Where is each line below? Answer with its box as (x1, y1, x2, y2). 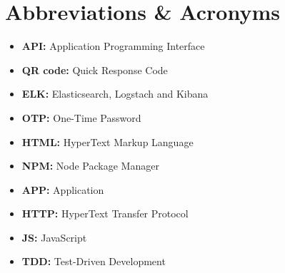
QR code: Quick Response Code (21, 62, 168, 77)
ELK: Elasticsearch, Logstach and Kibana (21, 86, 209, 101)
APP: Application (21, 182, 104, 197)
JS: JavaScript (21, 230, 87, 244)
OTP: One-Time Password (21, 110, 141, 125)
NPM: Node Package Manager (21, 158, 159, 173)
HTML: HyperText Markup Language (21, 134, 194, 149)
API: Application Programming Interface (21, 38, 205, 53)
